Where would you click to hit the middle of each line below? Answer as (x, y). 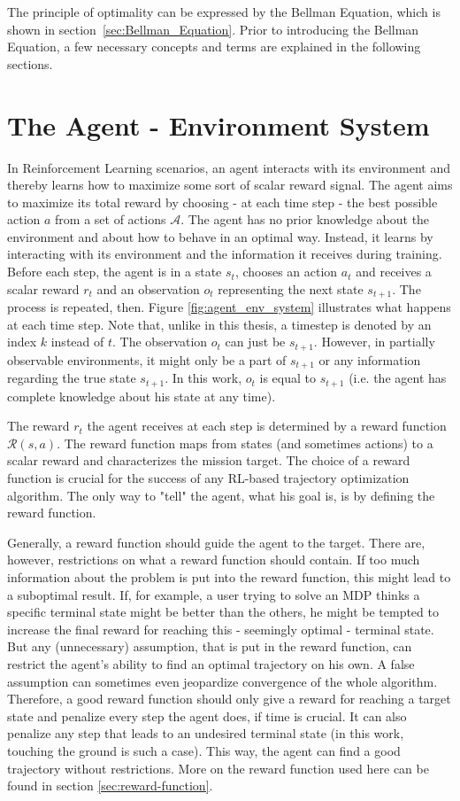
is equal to (287, 378)
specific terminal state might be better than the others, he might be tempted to (223, 612)
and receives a (394, 272)
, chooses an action (286, 272)
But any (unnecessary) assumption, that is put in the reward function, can (210, 646)
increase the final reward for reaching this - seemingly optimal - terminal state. (221, 629)
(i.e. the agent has (398, 378)
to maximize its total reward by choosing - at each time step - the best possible (222, 202)
